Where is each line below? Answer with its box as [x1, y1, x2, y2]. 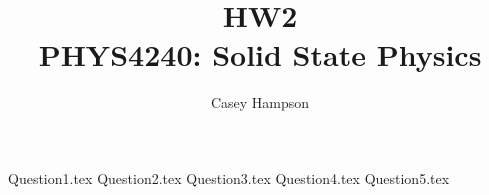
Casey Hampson [210, 92, 310, 113]
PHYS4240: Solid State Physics [38, 34, 482, 75]
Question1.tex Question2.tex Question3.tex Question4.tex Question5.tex [8, 167, 450, 188]
